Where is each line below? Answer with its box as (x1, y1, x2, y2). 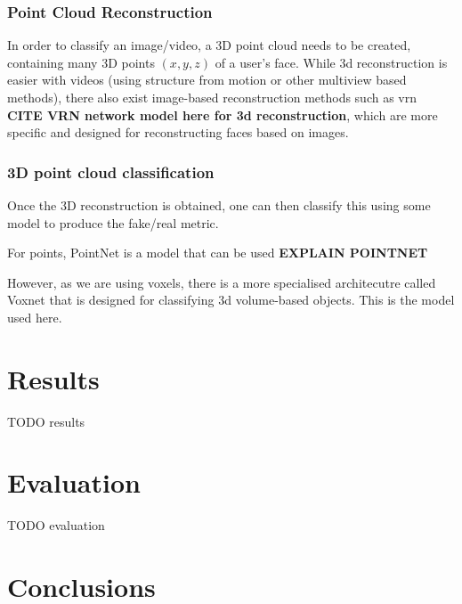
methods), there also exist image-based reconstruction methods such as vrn (7, 88, 417, 106)
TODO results (7, 412, 85, 430)
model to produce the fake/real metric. (7, 213, 219, 232)
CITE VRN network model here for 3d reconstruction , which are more (7, 105, 438, 124)
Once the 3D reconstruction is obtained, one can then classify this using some (7, 196, 431, 214)
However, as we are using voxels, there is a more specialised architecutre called (7, 273, 436, 291)
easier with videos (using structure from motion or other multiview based (7, 70, 407, 89)
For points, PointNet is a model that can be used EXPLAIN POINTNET (7, 243, 428, 262)
